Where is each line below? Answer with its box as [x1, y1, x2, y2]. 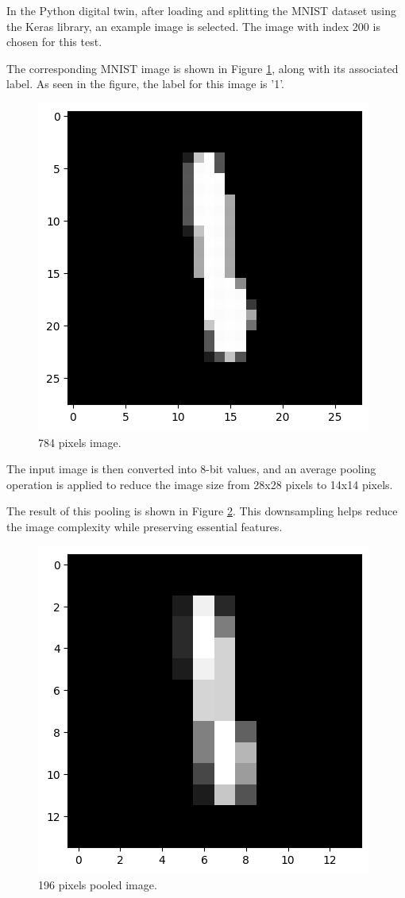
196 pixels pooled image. [38, 877, 157, 893]
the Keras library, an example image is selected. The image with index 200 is [6, 17, 380, 34]
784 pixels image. [38, 434, 121, 450]
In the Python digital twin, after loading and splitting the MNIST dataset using [6, 2, 396, 18]
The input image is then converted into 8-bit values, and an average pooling [6, 461, 376, 477]
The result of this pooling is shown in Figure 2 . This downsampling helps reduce [6, 503, 398, 519]
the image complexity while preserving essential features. [6, 518, 283, 534]
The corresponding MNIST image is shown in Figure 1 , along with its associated [6, 60, 399, 76]
